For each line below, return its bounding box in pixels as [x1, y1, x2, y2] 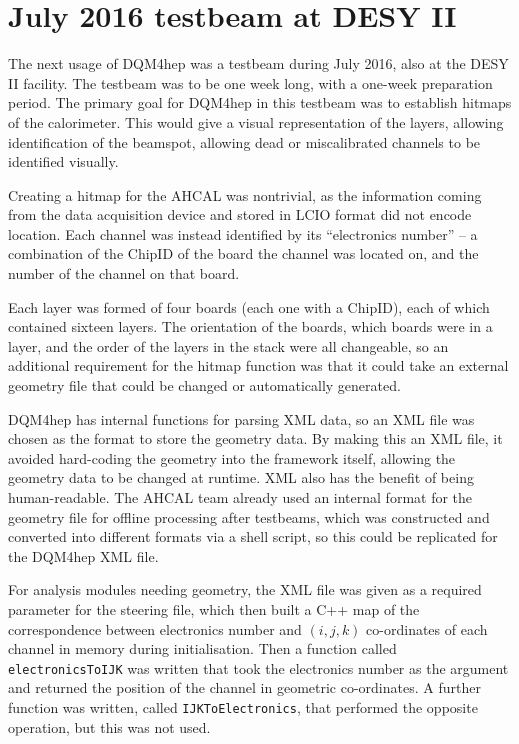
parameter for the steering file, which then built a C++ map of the [8, 598, 420, 619]
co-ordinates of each [366, 618, 488, 639]
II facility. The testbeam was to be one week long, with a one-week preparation [8, 72, 493, 93]
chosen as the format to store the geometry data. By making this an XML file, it [8, 428, 503, 449]
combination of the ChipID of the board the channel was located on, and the [8, 243, 479, 264]
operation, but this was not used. [8, 716, 211, 737]
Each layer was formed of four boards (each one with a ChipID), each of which [8, 296, 490, 317]
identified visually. [8, 151, 119, 172]
